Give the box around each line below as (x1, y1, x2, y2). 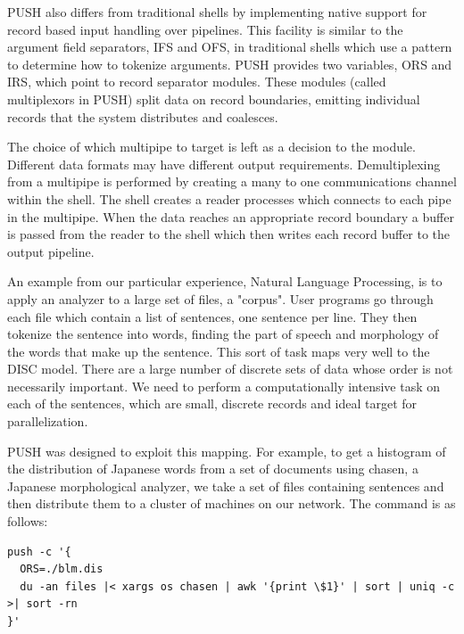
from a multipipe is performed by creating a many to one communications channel (7, 172, 457, 191)
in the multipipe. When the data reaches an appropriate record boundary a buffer (7, 207, 454, 226)
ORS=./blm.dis (20, 563, 104, 576)
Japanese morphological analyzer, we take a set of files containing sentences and (7, 476, 444, 495)
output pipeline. (7, 242, 95, 260)
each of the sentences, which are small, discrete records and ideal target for (7, 394, 418, 413)
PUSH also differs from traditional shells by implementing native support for (7, 3, 427, 21)
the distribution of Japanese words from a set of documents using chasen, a (7, 459, 418, 478)
